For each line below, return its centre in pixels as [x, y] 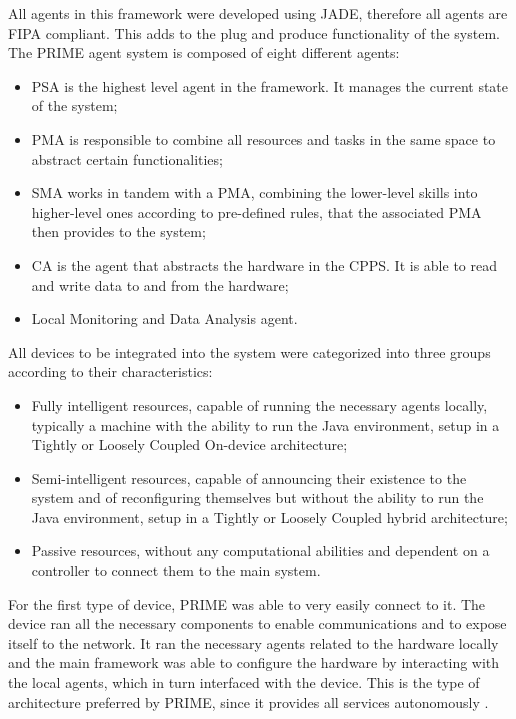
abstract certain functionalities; [127, 158]
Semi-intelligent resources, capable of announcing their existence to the [249, 477]
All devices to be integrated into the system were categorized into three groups [249, 351]
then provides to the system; [118, 231]
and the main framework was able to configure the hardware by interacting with [254, 662]
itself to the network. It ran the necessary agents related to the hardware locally [253, 642]
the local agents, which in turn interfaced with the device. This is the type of [244, 682]
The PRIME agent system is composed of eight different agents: [204, 52]
